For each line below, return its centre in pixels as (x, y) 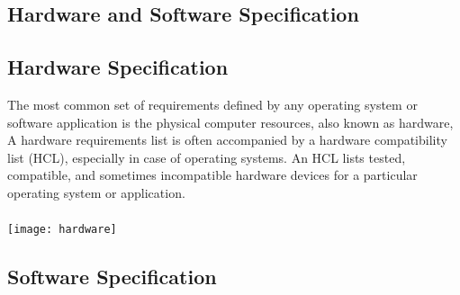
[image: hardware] (62, 230)
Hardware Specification (118, 67)
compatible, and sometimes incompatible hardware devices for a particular (212, 175)
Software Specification (112, 277)
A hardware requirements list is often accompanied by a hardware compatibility (227, 140)
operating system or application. (96, 192)
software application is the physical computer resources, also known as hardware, (230, 122)
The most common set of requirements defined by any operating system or (212, 104)
